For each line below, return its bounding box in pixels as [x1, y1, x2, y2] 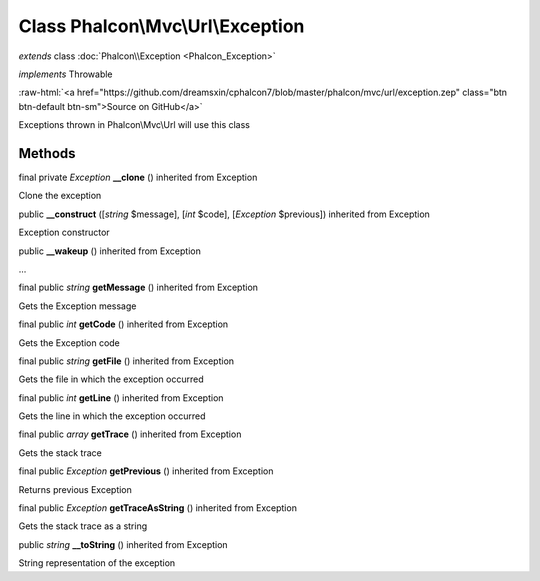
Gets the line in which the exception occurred [18, 410, 206, 422]
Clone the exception [18, 190, 102, 202]
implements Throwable [18, 68, 114, 80]
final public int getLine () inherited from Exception [18, 391, 224, 404]
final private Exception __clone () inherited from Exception [18, 171, 258, 184]
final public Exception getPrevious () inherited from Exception [18, 465, 274, 477]
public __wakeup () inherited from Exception [18, 245, 202, 257]
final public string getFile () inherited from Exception [18, 355, 235, 367]
